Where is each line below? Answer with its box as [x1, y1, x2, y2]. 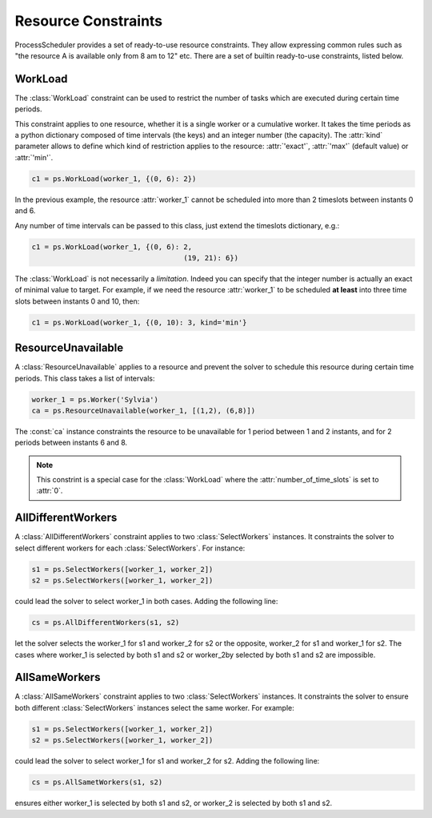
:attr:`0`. [36, 486, 63, 496]
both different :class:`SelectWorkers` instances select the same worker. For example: [14, 703, 295, 712]
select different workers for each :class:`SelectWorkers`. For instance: [14, 543, 246, 553]
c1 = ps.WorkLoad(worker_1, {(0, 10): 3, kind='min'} [31, 317, 247, 327]
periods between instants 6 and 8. [14, 437, 128, 448]
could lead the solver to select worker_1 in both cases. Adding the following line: [14, 597, 278, 606]
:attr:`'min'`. [14, 152, 54, 162]
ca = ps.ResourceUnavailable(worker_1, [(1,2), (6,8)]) [31, 405, 256, 415]
